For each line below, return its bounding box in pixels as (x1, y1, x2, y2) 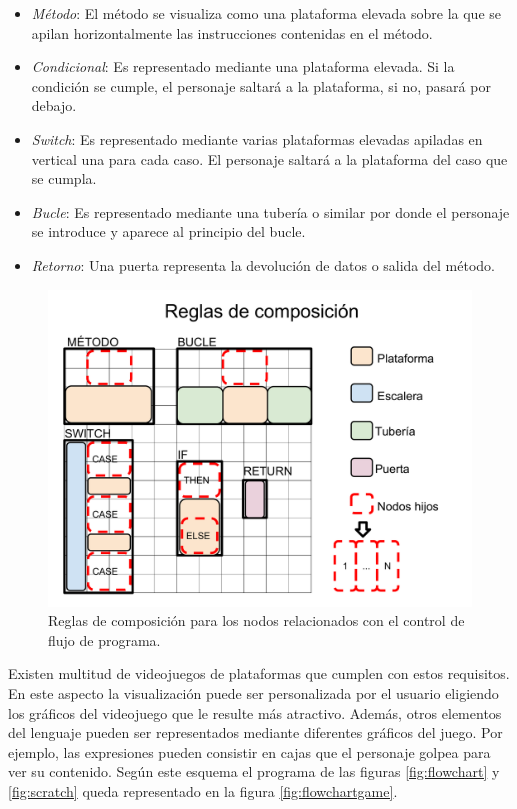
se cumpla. (31, 168, 97, 189)
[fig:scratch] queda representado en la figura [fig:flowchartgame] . (8, 781, 398, 802)
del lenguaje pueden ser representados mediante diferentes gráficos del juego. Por (8, 722, 503, 743)
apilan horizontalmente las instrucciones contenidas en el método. (31, 22, 433, 43)
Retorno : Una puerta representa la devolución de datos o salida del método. (31, 254, 495, 275)
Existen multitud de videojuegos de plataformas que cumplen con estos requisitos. (8, 663, 510, 684)
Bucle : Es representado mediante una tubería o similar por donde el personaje (31, 201, 510, 222)
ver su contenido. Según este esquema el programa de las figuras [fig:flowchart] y (8, 761, 500, 782)
